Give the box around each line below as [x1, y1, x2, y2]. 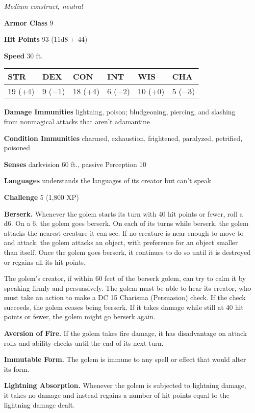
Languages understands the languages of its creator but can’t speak [4, 175, 211, 186]
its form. [4, 363, 29, 374]
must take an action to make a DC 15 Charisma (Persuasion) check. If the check [4, 292, 246, 303]
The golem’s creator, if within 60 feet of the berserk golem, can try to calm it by [4, 273, 246, 283]
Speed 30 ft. [4, 50, 43, 60]
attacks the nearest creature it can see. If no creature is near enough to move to [4, 227, 244, 238]
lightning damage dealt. [4, 399, 75, 410]
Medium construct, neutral [4, 1, 83, 11]
